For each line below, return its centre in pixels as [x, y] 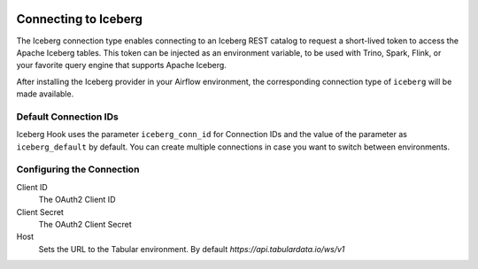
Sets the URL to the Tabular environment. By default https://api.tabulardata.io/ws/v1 [192, 249]
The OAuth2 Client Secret [85, 224]
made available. [45, 94]
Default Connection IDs [67, 117]
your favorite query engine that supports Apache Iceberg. [122, 65]
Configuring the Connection [78, 170]
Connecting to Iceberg [80, 19]
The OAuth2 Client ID [77, 200]
